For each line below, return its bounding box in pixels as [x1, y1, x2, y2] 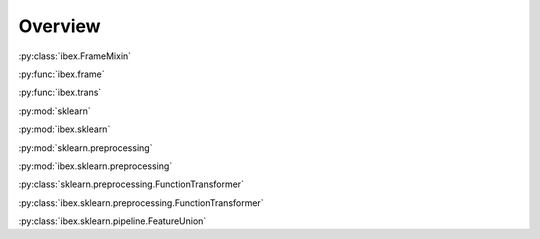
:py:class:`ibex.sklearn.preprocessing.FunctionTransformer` [18, 196, 264, 209]
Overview [18, 15, 101, 37]
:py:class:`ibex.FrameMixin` [18, 50, 132, 62]
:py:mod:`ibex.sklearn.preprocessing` [18, 160, 173, 172]
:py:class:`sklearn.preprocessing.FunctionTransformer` [18, 178, 245, 190]
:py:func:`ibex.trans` [18, 86, 102, 99]
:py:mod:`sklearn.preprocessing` [18, 141, 153, 154]
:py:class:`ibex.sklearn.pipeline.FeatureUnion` [18, 215, 207, 227]
